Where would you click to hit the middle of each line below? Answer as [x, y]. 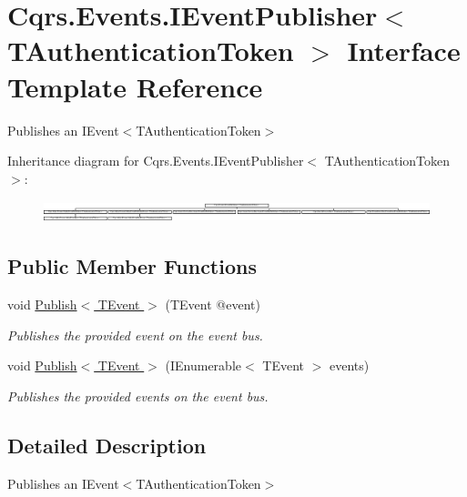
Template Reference [135, 86]
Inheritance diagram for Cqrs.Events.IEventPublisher [156, 161]
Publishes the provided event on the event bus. [135, 335]
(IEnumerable [203, 365]
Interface [404, 51]
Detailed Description [107, 445]
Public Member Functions [132, 266]
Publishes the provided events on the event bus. [138, 396]
